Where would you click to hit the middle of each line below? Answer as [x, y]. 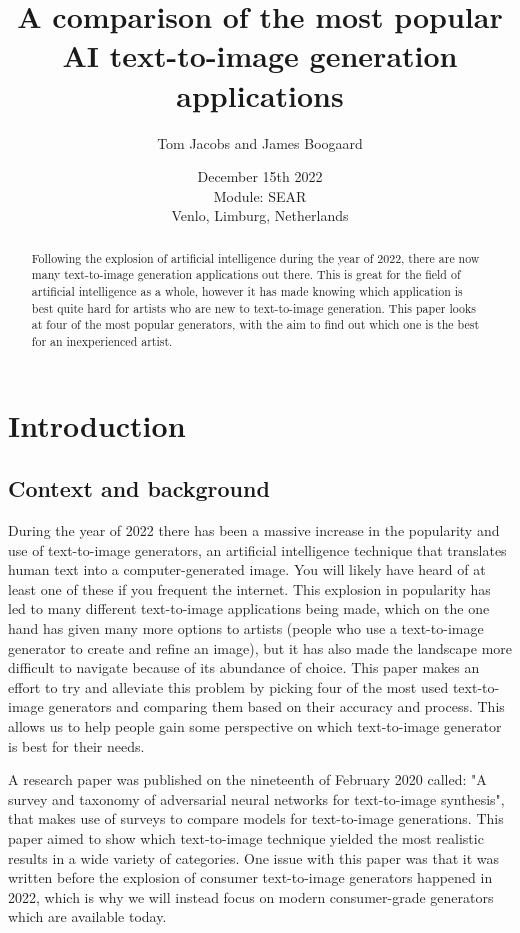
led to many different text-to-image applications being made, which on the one [249, 608]
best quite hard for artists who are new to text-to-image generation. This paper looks [253, 307]
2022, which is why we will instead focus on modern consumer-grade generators [251, 896]
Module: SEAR [260, 195]
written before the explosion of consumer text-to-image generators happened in [250, 877]
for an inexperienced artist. [102, 340]
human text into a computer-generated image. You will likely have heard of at [247, 569]
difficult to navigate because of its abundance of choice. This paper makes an [244, 667]
